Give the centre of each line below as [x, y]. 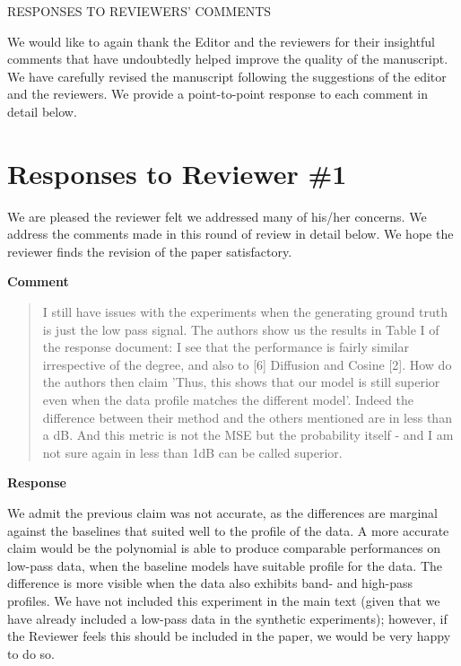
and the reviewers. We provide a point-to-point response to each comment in [217, 94]
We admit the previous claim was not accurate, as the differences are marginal [222, 513]
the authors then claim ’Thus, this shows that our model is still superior [241, 382]
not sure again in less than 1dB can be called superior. [192, 452]
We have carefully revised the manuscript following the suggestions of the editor [227, 76]
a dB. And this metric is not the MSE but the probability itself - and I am [248, 435]
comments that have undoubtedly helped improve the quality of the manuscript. [228, 59]
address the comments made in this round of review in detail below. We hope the [230, 234]
